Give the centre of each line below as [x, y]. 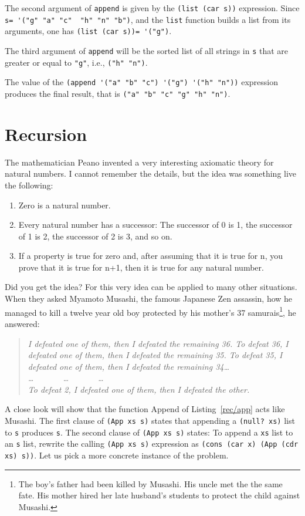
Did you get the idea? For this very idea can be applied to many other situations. [151, 287]
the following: [29, 185]
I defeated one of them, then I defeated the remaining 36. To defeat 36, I [158, 343]
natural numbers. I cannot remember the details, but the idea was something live [151, 173]
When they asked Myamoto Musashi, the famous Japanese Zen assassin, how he [149, 299]
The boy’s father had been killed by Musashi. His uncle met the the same [150, 483]
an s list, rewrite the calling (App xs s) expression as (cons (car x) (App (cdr [152, 444]
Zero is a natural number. [65, 205]
